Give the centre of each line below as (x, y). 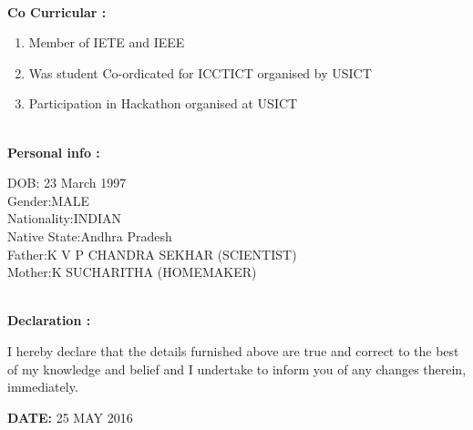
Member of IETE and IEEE (107, 42)
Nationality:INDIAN (65, 218)
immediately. (43, 387)
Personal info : (54, 152)
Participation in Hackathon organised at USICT (163, 103)
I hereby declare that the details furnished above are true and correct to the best (233, 350)
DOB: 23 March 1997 (67, 183)
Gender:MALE (48, 200)
